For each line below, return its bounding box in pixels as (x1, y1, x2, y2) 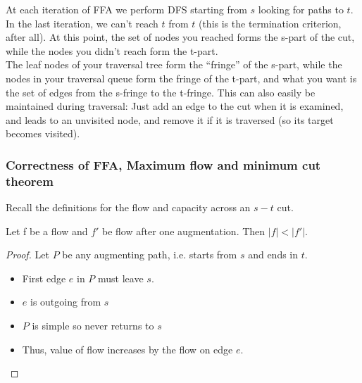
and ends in (248, 247, 299, 262)
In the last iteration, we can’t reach (6, 15, 158, 30)
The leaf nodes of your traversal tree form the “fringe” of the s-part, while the (6, 57, 342, 72)
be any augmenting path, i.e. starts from (62, 247, 237, 262)
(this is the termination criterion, (198, 15, 342, 30)
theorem (6, 172, 54, 189)
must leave (98, 270, 144, 285)
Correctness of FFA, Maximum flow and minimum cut (6, 156, 321, 173)
